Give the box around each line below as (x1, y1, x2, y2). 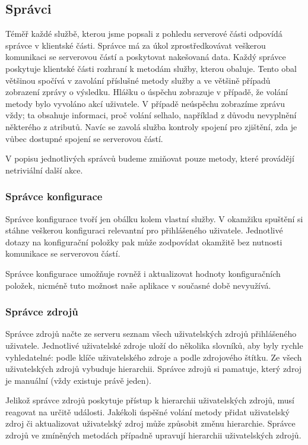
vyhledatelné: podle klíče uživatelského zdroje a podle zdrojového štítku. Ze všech (5, 351, 302, 363)
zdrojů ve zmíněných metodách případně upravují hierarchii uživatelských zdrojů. (5, 429, 301, 441)
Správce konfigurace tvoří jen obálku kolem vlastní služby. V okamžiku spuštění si (5, 212, 303, 225)
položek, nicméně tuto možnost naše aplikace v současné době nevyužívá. (5, 279, 271, 291)
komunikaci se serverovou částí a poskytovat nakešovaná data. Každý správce (5, 51, 286, 63)
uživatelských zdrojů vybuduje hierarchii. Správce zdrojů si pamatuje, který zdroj (5, 362, 302, 375)
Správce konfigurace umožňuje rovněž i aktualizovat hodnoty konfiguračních (5, 267, 281, 279)
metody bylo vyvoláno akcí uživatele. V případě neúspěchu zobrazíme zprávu (5, 97, 285, 109)
